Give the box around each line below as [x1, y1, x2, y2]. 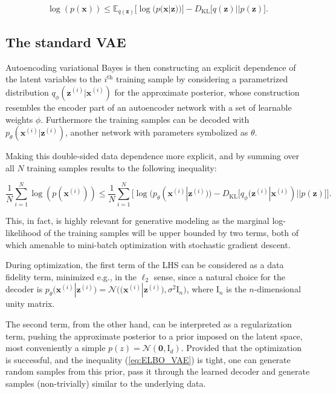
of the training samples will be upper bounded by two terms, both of [44, 226, 299, 238]
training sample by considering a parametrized [115, 73, 288, 85]
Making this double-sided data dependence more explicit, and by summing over [5, 149, 300, 162]
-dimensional [254, 283, 301, 295]
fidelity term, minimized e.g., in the [5, 270, 137, 283]
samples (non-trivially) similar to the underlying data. [5, 376, 206, 389]
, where [186, 283, 214, 295]
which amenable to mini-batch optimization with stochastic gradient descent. [5, 238, 291, 251]
